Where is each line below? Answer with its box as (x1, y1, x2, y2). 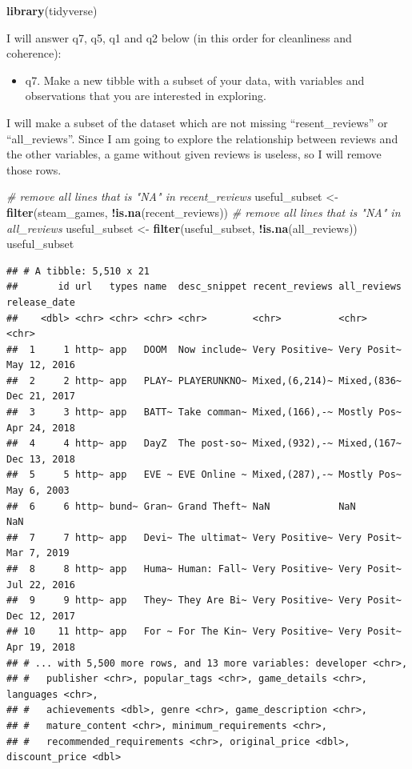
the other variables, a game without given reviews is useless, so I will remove (6, 146, 382, 162)
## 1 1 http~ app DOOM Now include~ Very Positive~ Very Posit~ (6, 343, 402, 355)
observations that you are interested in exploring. (25, 87, 266, 104)
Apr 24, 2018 (6, 422, 75, 434)
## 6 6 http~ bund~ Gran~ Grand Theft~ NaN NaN (6, 500, 356, 512)
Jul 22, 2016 (6, 579, 75, 591)
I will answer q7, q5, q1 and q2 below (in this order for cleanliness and (6, 29, 352, 46)
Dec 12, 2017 (6, 610, 75, 622)
